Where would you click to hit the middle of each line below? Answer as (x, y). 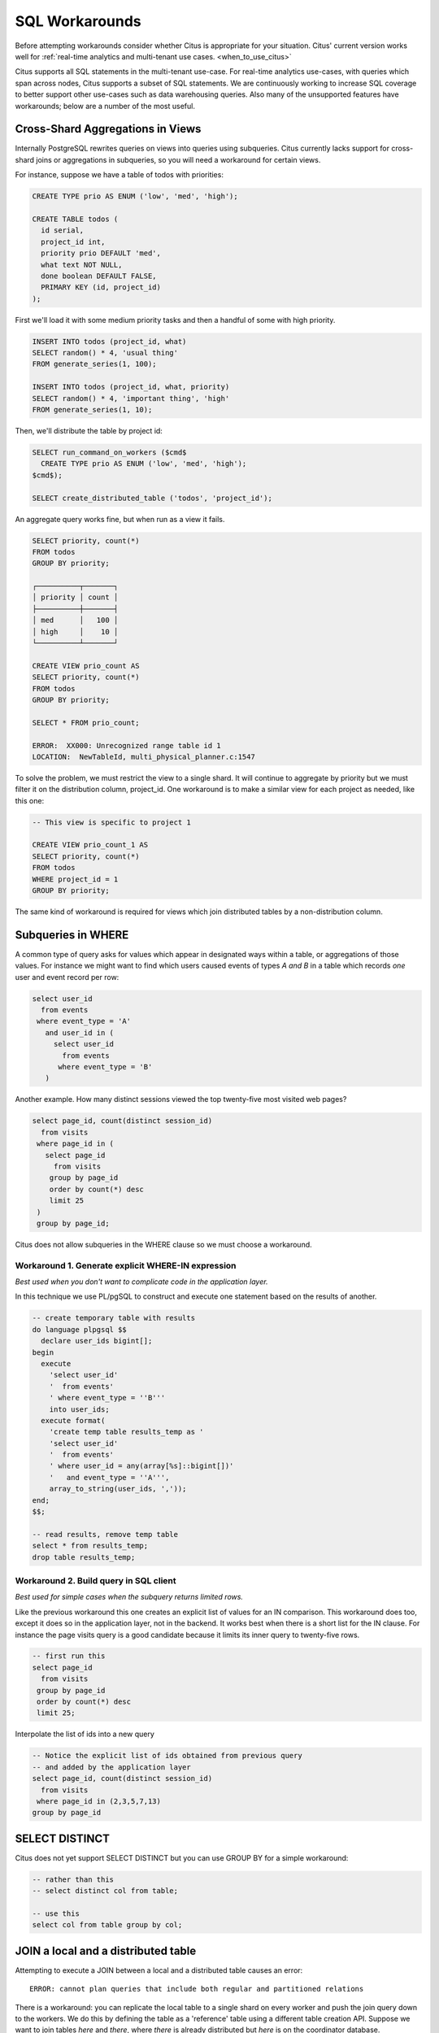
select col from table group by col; (107, 1925)
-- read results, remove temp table (105, 1534)
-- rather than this (73, 1879)
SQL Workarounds (78, 21)
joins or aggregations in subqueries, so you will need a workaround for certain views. (178, 159)
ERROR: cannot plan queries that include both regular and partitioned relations (197, 1989)
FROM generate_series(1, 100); (95, 364)
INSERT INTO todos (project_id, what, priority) (131, 387)
